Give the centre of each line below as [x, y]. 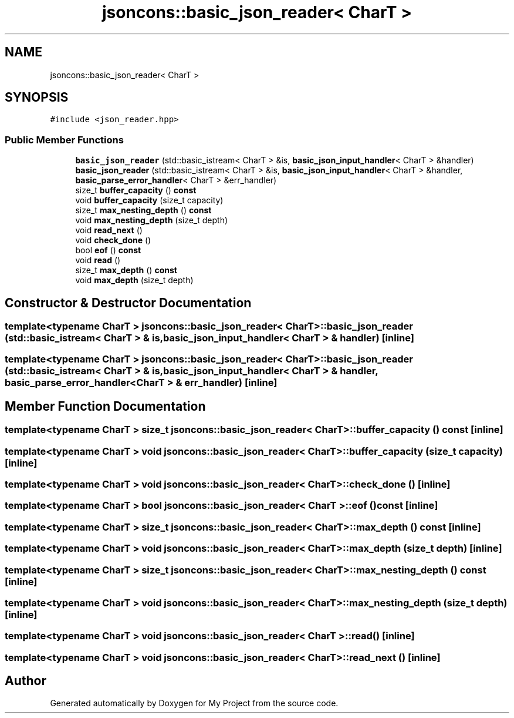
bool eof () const [108, 250]
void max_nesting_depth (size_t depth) [152, 220]
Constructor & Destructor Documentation [128, 303]
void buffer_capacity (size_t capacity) [149, 200]
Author [26, 681]
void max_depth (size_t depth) [134, 280]
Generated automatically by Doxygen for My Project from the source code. [194, 703]
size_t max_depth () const [126, 270]
